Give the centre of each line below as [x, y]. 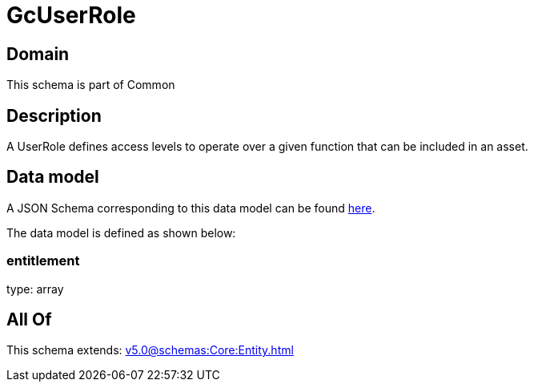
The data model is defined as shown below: [121, 232]
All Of [29, 320]
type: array [35, 289]
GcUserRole [71, 15]
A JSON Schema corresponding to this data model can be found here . [191, 208]
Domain [38, 54]
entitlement [43, 261]
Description [54, 115]
